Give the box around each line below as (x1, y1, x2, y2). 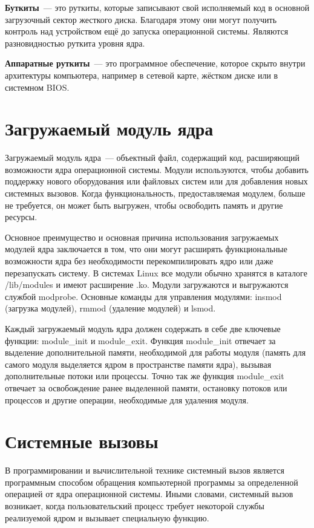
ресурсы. (5, 210, 38, 223)
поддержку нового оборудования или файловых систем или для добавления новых (5, 175, 308, 187)
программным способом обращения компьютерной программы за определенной (5, 475, 298, 488)
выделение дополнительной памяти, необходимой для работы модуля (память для (5, 346, 306, 359)
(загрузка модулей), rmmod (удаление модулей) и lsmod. (5, 302, 216, 315)
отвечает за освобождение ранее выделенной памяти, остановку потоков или (5, 381, 287, 394)
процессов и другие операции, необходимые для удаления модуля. (5, 393, 249, 406)
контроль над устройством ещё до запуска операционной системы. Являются (5, 25, 289, 37)
